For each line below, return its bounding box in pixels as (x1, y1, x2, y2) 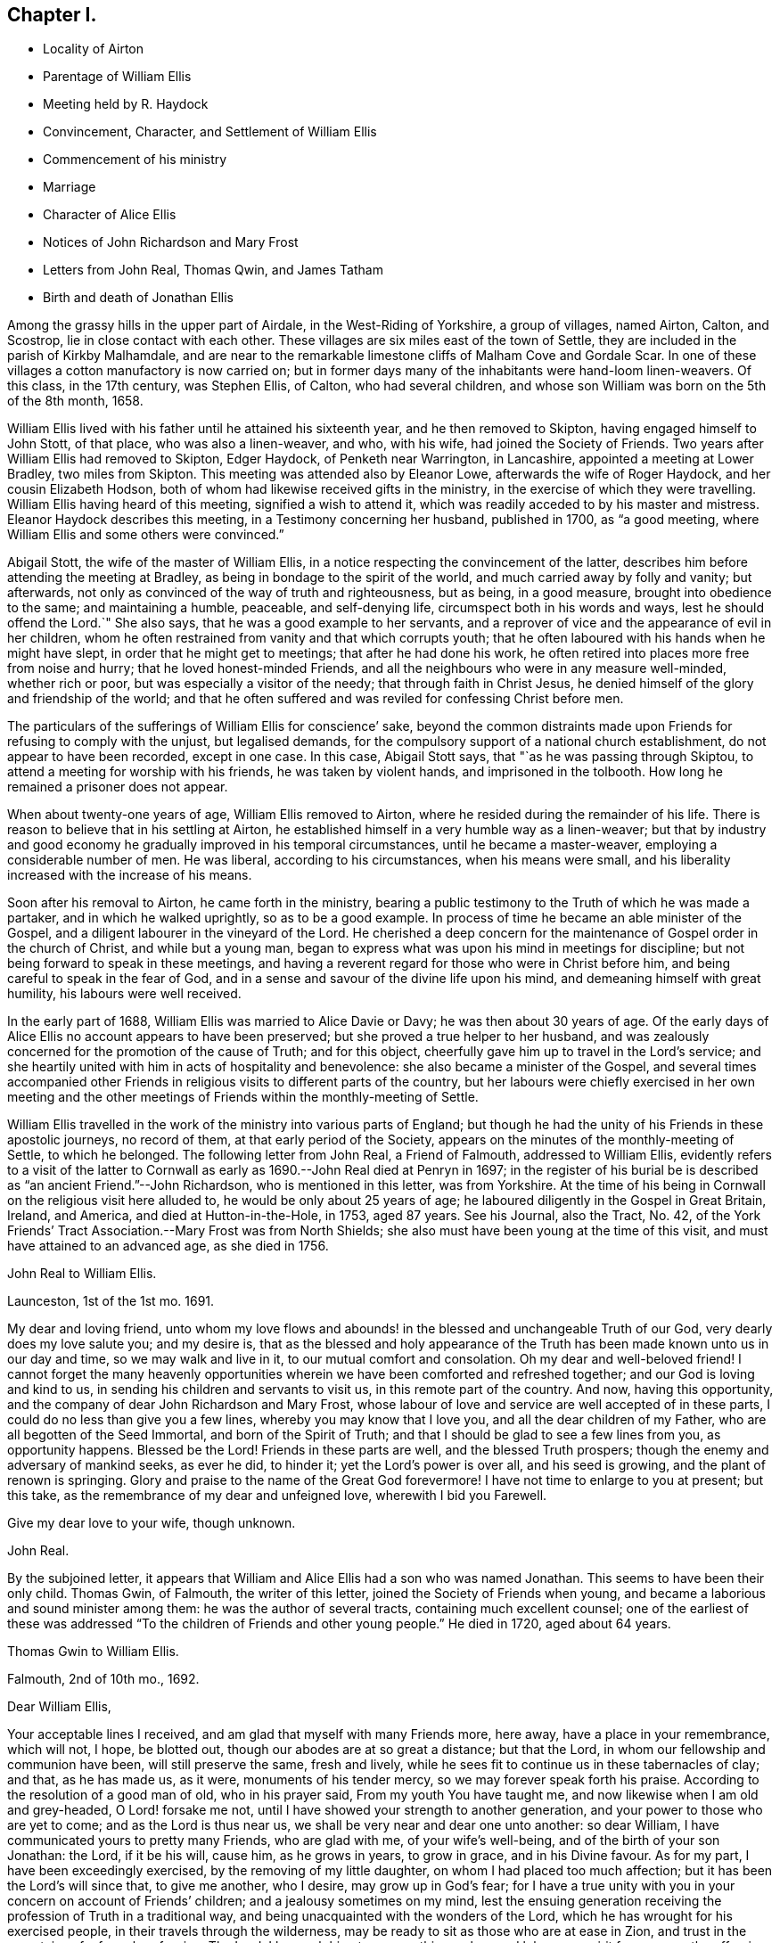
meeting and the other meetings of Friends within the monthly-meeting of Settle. (7, 1089, 479, 1105)
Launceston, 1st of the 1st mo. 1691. (7, 1293, 215, 1309)
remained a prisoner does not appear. (7, 779, 228, 795)
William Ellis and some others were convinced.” (7, 527, 284, 543)
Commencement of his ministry (43, 152, 227, 168)
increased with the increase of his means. (7, 867, 252, 883)
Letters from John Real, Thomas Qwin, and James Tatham (43, 262, 383, 278)
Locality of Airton (43, 41, 144, 57)
